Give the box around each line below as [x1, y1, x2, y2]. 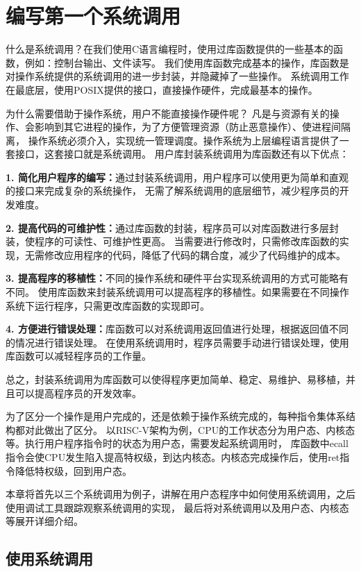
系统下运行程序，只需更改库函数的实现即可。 [6, 298, 210, 312]
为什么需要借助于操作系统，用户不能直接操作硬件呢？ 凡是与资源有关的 [6, 106, 330, 120]
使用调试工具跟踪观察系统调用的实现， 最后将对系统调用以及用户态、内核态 [6, 500, 349, 514]
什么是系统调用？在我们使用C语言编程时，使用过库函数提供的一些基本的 [6, 42, 334, 56]
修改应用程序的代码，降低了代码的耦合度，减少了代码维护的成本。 [44, 247, 346, 262]
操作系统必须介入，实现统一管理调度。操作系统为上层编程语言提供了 [28, 133, 339, 147]
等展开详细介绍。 [6, 514, 83, 528]
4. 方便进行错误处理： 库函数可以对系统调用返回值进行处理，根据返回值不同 [6, 321, 349, 336]
